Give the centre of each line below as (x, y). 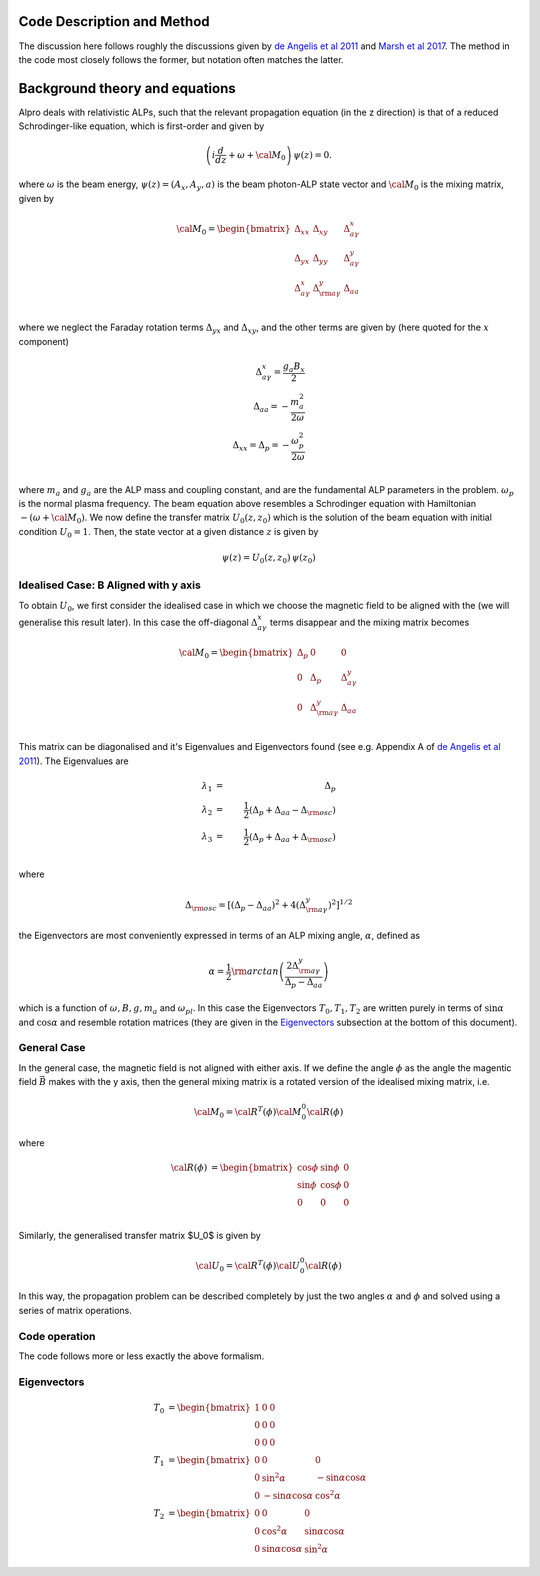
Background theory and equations (127, 88)
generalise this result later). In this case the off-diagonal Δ (138, 622)
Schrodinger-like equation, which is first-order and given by (141, 126)
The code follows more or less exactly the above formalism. (141, 1356)
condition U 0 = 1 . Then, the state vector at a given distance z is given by (168, 532)
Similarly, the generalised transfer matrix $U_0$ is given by (140, 1235)
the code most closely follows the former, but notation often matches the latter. (181, 59)
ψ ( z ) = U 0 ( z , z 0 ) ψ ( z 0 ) (269, 558)
